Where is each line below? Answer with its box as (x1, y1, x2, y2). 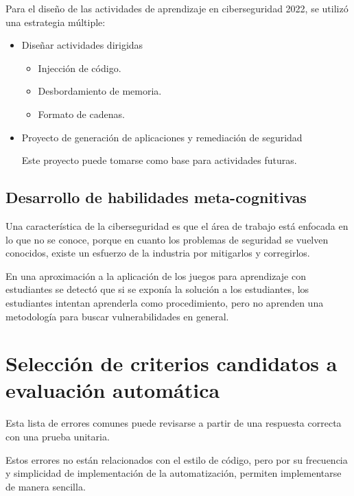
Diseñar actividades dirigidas (21, 38, 143, 52)
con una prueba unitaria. (5, 429, 110, 444)
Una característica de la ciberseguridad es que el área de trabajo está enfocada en (5, 218, 349, 233)
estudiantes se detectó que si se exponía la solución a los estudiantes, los (5, 282, 309, 296)
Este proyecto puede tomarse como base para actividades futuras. (21, 153, 297, 167)
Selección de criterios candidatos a (5, 349, 338, 377)
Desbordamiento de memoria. (38, 84, 162, 98)
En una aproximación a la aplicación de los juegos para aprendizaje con (5, 268, 306, 283)
